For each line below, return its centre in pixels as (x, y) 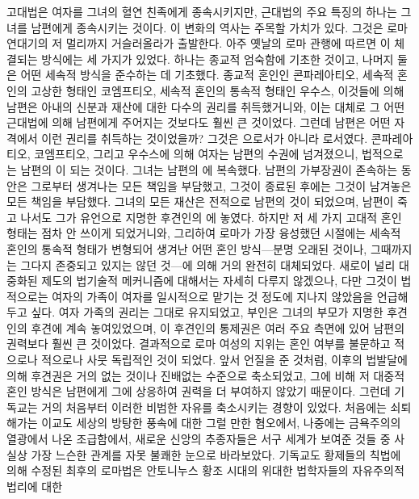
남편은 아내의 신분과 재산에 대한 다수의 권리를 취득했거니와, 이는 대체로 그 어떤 (206, 106)
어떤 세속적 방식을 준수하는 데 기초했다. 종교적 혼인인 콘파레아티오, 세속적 (207, 75)
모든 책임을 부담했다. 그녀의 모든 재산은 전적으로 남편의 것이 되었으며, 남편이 (200, 201)
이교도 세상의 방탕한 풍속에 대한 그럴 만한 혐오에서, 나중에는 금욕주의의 (221, 423)
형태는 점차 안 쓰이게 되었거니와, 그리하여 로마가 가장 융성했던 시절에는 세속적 (204, 233)
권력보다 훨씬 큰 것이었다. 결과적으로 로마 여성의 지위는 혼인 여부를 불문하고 (199, 344)
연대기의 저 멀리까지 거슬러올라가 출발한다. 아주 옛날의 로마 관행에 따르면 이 (199, 43)
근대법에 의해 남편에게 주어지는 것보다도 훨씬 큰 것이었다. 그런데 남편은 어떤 (199, 122)
